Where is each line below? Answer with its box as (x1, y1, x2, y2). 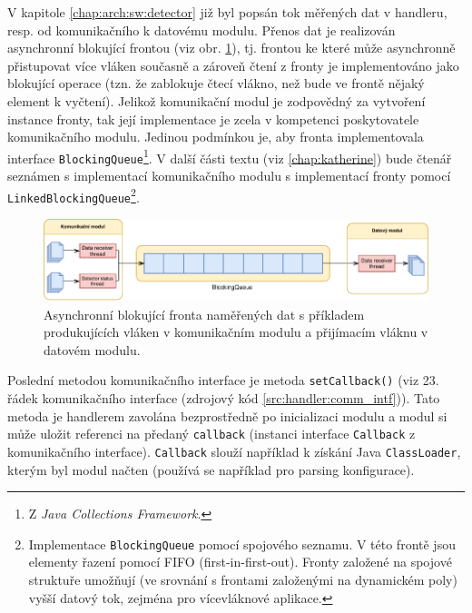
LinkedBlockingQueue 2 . (7, 184, 140, 206)
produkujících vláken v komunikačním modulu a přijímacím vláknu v (44, 322, 428, 341)
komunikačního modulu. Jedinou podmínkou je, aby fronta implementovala (7, 127, 424, 146)
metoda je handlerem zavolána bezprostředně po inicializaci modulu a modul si (7, 406, 447, 425)
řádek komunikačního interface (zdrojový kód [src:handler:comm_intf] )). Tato (7, 389, 440, 408)
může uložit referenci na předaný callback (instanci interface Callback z (7, 424, 416, 443)
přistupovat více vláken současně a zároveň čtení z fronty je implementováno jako (7, 55, 459, 74)
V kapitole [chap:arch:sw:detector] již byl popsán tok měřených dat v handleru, (7, 3, 447, 21)
